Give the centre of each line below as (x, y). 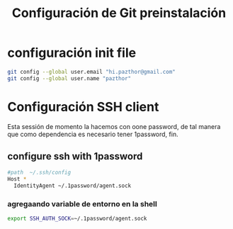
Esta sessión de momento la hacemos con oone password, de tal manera (114, 126)
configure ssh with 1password (75, 156)
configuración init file (72, 53)
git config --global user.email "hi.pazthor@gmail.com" (91, 72)
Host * (17, 179)
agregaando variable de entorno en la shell (82, 203)
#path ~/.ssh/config (39, 173)
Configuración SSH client (83, 107)
